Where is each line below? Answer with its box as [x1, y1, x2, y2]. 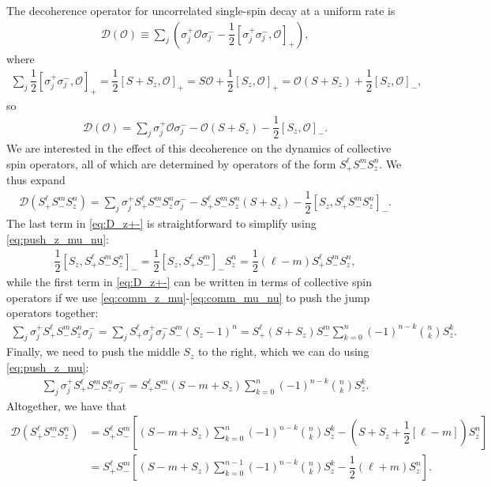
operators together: [6, 304, 99, 321]
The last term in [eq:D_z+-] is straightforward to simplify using [6, 214, 317, 231]
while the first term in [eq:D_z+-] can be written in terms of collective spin [6, 274, 372, 290]
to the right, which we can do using [197, 343, 369, 360]
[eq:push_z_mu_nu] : [6, 230, 110, 247]
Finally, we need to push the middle [6, 343, 180, 360]
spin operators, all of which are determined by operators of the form [6, 155, 336, 172]
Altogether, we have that [6, 397, 127, 413]
